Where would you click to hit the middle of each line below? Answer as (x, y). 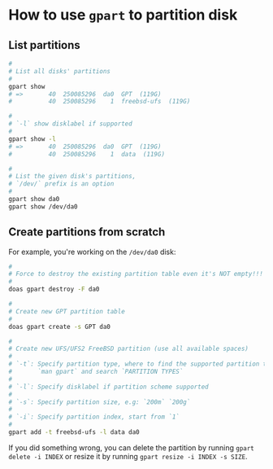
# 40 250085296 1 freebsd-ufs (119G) (100, 102)
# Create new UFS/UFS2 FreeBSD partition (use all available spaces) (129, 349)
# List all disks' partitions (60, 71)
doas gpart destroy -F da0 (54, 289)
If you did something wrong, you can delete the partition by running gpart (131, 447)
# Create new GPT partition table (67, 311)
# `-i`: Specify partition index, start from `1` (94, 417)
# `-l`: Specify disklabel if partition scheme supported (108, 387)
